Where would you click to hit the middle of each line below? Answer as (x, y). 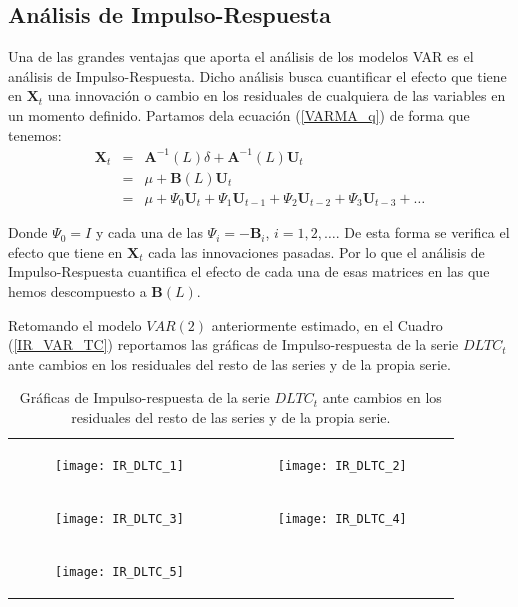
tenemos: (35, 134)
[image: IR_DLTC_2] (342, 465)
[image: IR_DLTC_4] (342, 518)
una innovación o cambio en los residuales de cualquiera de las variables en (276, 95)
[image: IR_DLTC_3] (119, 518)
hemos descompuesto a (77, 291)
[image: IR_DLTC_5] (119, 571)
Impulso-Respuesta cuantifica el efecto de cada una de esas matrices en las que (249, 271)
